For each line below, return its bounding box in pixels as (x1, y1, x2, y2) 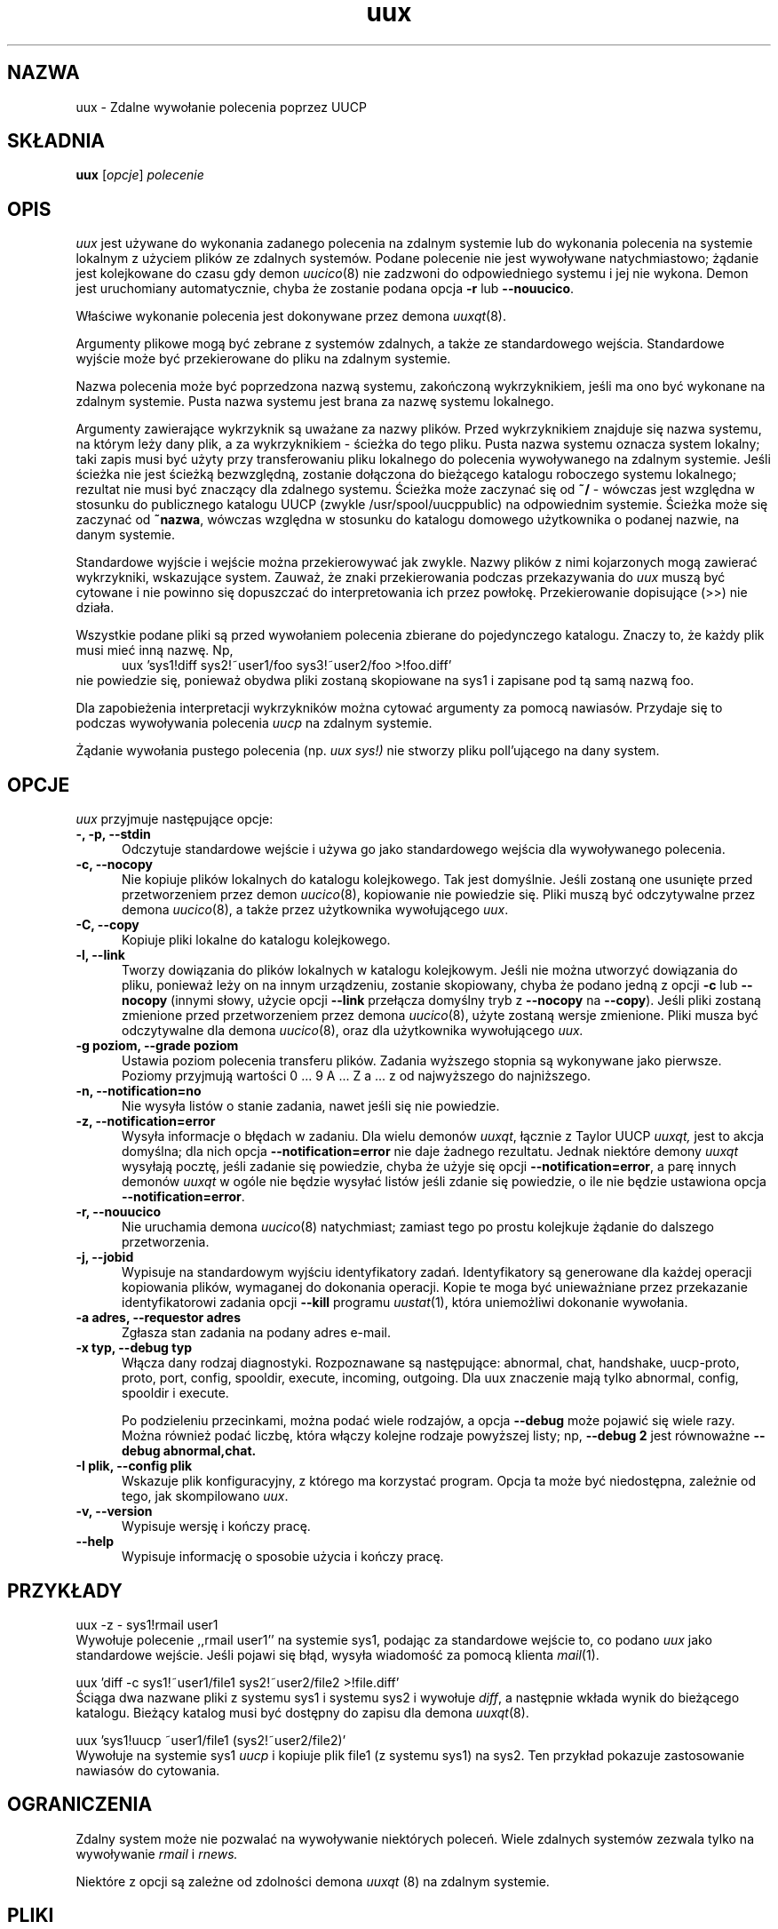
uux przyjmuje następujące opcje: (75, 811, 274, 827)
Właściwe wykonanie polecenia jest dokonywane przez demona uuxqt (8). (75, 308, 506, 324)
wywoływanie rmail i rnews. (75, 1845, 238, 1861)
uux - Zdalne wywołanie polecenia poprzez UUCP (75, 99, 367, 115)
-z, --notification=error (75, 1113, 216, 1129)
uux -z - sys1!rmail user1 (75, 1616, 218, 1632)
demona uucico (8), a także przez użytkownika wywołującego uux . (122, 902, 509, 918)
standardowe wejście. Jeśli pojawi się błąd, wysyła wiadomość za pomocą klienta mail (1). (75, 1646, 599, 1662)
